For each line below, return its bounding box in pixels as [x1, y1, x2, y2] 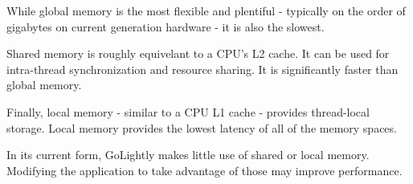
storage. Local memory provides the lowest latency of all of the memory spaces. [6, 119, 397, 136]
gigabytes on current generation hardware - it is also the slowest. [6, 18, 325, 35]
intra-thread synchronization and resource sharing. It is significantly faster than [6, 60, 399, 77]
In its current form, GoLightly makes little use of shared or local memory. [6, 146, 370, 163]
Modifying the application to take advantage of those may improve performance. [6, 162, 403, 178]
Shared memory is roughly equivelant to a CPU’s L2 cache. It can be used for [6, 45, 390, 62]
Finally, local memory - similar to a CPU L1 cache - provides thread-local [6, 103, 370, 120]
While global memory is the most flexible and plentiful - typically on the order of [6, 2, 406, 18]
